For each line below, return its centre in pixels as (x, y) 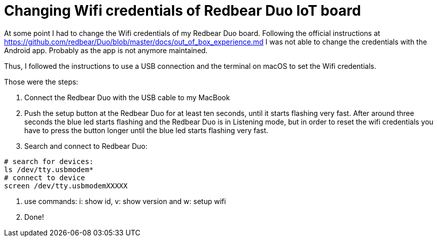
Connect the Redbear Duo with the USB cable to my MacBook (127, 97)
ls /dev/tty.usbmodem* (49, 169)
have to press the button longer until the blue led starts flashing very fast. (146, 130)
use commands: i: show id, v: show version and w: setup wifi (125, 201)
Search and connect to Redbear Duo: (86, 146)
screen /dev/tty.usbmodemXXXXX (66, 186)
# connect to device (45, 177)
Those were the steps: (41, 82)
